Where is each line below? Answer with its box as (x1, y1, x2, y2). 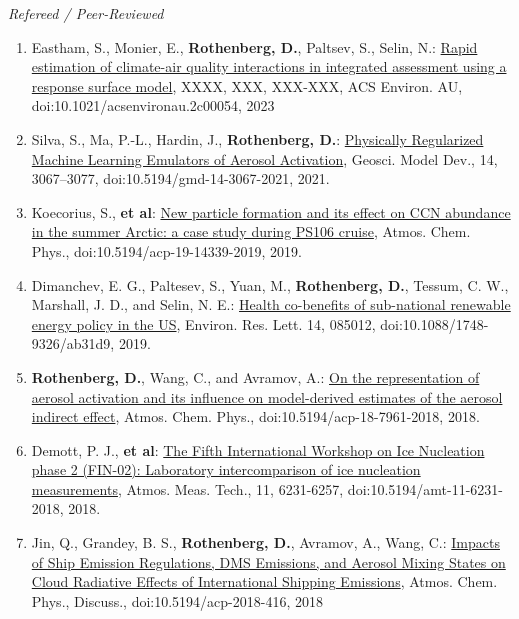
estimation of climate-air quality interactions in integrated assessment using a (31, 56, 507, 77)
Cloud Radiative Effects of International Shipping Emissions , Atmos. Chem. (31, 571, 498, 592)
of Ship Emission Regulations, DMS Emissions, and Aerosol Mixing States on (31, 551, 506, 572)
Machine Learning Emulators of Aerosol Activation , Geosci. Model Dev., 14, (31, 148, 498, 169)
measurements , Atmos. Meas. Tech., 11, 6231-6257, (31, 478, 344, 499)
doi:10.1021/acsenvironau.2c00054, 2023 (31, 95, 275, 116)
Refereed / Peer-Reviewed (8, 3, 164, 23)
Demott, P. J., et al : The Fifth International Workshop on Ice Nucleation (31, 439, 485, 460)
